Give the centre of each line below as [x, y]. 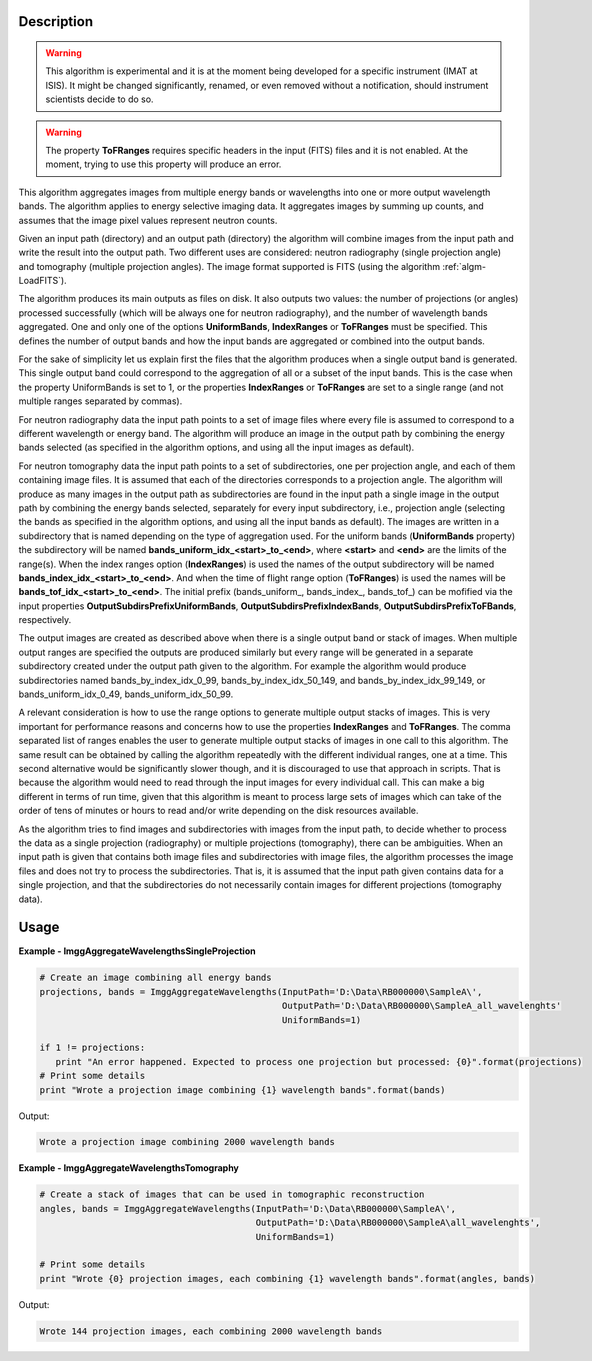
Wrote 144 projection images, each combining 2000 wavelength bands [211, 1331]
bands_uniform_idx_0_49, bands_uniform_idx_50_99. [126, 694]
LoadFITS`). [42, 281]
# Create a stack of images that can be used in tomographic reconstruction [232, 1194]
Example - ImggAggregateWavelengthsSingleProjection [137, 951]
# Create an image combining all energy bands [155, 978]
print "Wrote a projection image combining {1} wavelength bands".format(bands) [242, 1089]
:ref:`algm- [464, 266]
